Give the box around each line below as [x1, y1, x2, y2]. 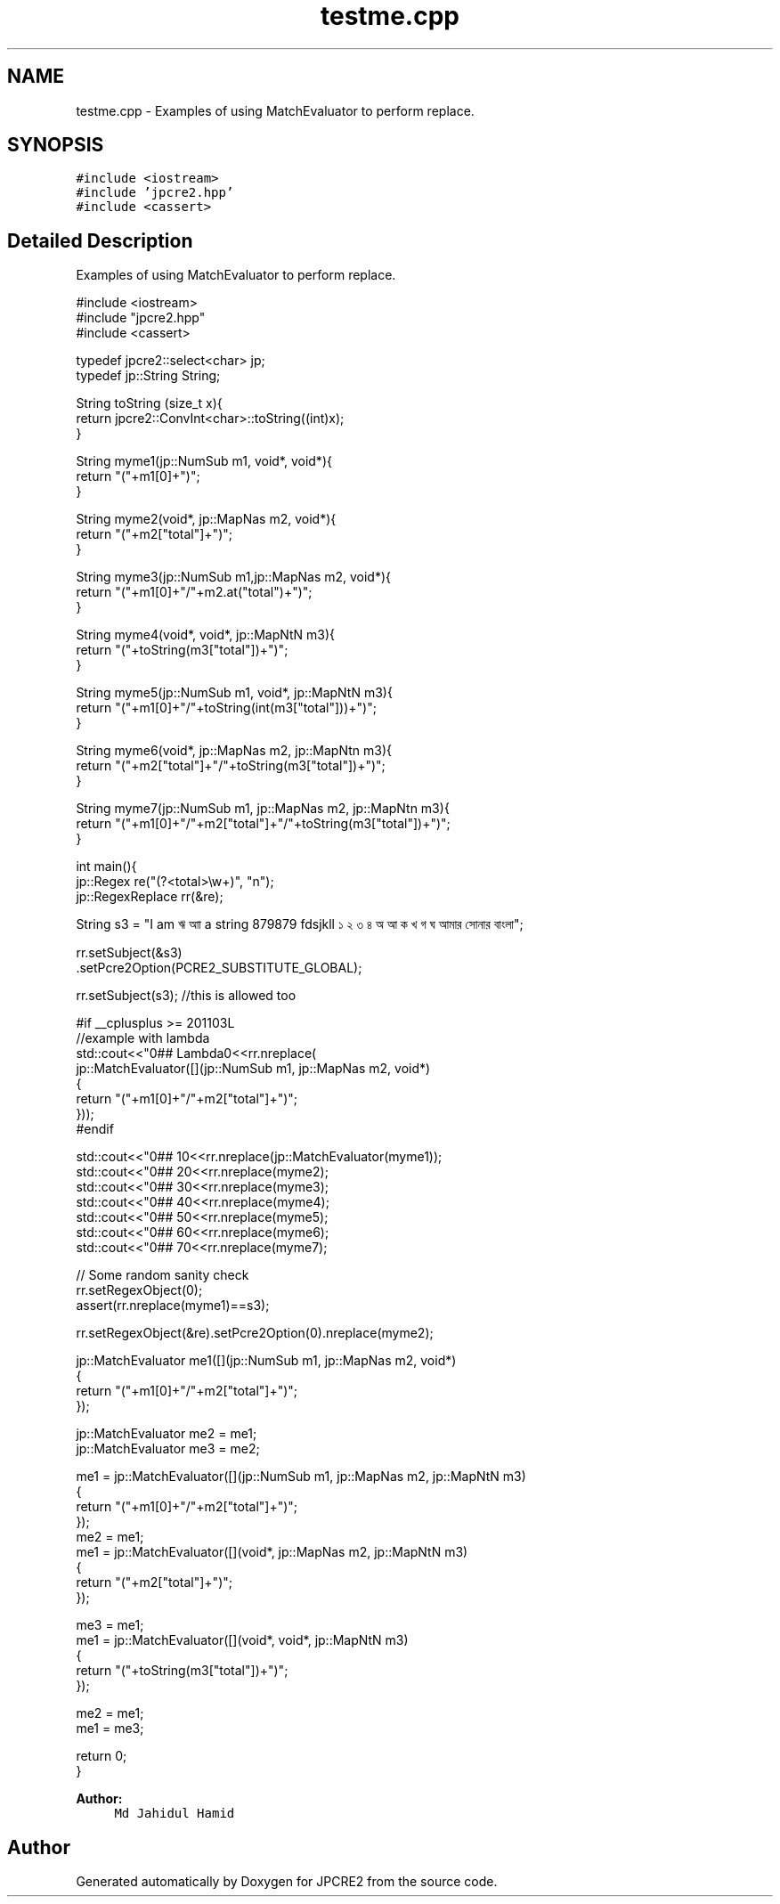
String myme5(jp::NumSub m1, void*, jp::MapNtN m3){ [76, 685, 393, 701]
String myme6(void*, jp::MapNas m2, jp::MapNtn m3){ [76, 743, 392, 759]
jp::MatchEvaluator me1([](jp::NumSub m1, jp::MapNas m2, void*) [76, 1353, 457, 1369]
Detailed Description [7, 229, 193, 252]
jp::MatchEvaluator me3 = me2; [76, 1441, 260, 1457]
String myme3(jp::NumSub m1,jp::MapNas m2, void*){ [76, 569, 392, 585]
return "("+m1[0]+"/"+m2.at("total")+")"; [76, 584, 313, 600]
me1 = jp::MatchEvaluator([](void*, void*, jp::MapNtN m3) [76, 1632, 409, 1648]
